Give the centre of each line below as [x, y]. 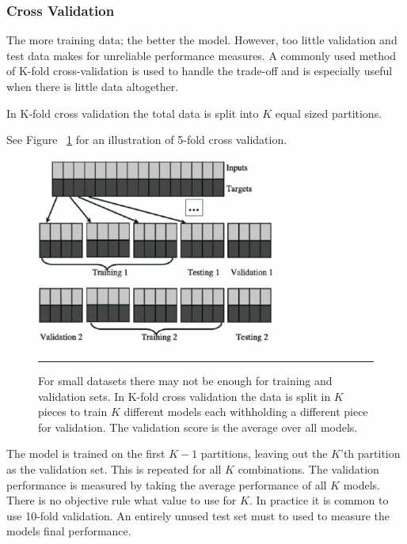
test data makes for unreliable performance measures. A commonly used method [202, 55]
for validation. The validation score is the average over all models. [198, 427]
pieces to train [73, 412]
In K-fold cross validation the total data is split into [133, 113]
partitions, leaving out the [264, 453]
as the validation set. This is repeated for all [114, 468]
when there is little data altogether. [93, 86]
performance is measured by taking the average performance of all [167, 484]
